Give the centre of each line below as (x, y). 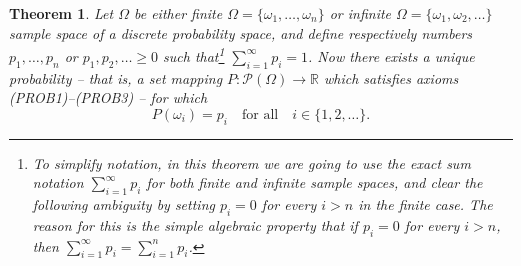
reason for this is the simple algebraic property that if (195, 224)
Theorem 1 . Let (61, 13)
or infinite (360, 13)
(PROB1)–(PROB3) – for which (108, 97)
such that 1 (194, 54)
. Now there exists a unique (391, 55)
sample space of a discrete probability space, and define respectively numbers (241, 32)
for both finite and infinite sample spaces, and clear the (314, 182)
